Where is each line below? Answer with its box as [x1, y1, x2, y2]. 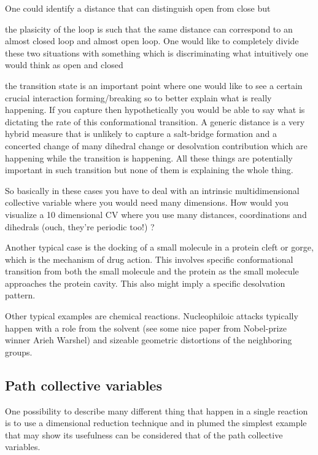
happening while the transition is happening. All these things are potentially [5, 151, 293, 164]
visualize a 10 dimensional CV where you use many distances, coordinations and [5, 208, 307, 220]
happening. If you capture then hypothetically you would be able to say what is [5, 103, 305, 116]
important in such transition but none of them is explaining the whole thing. [5, 163, 293, 176]
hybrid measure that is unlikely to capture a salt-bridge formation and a [5, 127, 277, 140]
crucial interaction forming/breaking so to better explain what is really [5, 91, 272, 104]
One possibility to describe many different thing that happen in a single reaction [5, 404, 308, 417]
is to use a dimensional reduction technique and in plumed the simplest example [5, 416, 307, 429]
